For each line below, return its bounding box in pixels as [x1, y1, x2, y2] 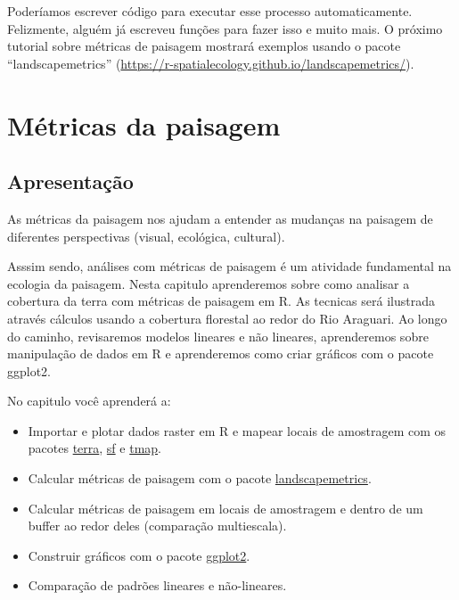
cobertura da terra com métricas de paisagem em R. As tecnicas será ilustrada [7, 292, 435, 310]
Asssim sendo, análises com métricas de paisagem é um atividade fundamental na [7, 257, 452, 275]
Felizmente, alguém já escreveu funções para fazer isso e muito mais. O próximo [7, 19, 443, 37]
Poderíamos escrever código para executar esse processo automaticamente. [7, 2, 413, 20]
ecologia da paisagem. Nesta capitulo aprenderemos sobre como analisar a [7, 274, 410, 292]
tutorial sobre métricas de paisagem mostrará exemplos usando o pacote [7, 37, 401, 55]
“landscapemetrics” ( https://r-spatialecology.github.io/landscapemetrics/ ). [7, 53, 414, 72]
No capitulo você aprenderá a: [7, 391, 171, 410]
